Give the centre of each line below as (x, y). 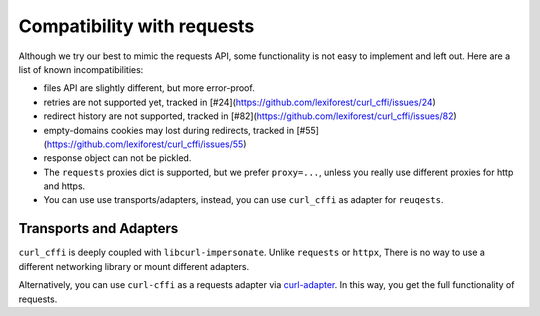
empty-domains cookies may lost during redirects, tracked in (169, 130)
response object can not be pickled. (117, 158)
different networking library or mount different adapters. (134, 266)
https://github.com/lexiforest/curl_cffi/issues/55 (145, 144)
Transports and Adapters (98, 228)
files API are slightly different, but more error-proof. (149, 88)
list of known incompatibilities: (81, 69)
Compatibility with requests (136, 26)
